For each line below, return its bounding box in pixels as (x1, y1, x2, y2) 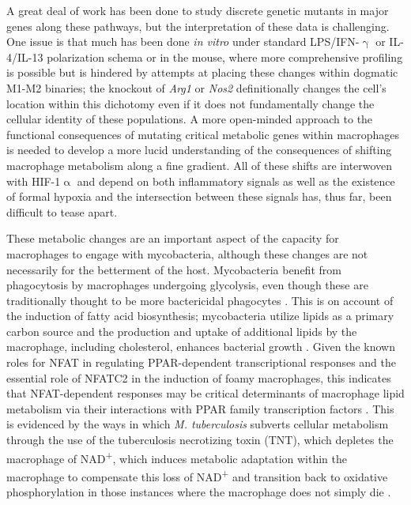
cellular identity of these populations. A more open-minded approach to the (6, 111, 373, 127)
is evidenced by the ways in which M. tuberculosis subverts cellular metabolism (6, 416, 389, 432)
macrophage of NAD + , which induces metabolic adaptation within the (6, 447, 347, 466)
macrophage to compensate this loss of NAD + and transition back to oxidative (6, 465, 388, 484)
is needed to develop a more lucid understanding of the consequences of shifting (6, 141, 392, 158)
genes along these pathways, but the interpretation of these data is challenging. (6, 17, 390, 34)
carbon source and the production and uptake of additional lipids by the (6, 322, 357, 339)
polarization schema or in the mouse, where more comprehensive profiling (47, 48, 403, 65)
